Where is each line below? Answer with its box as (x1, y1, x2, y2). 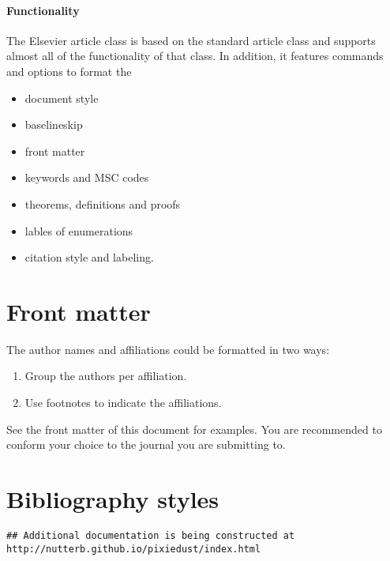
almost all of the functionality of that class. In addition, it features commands (6, 47, 384, 64)
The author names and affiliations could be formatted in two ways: (6, 341, 330, 357)
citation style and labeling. (24, 249, 154, 265)
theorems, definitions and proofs (24, 195, 181, 212)
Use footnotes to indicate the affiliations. (24, 394, 222, 411)
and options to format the (6, 62, 132, 79)
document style (24, 89, 99, 106)
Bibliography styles (6, 483, 219, 515)
